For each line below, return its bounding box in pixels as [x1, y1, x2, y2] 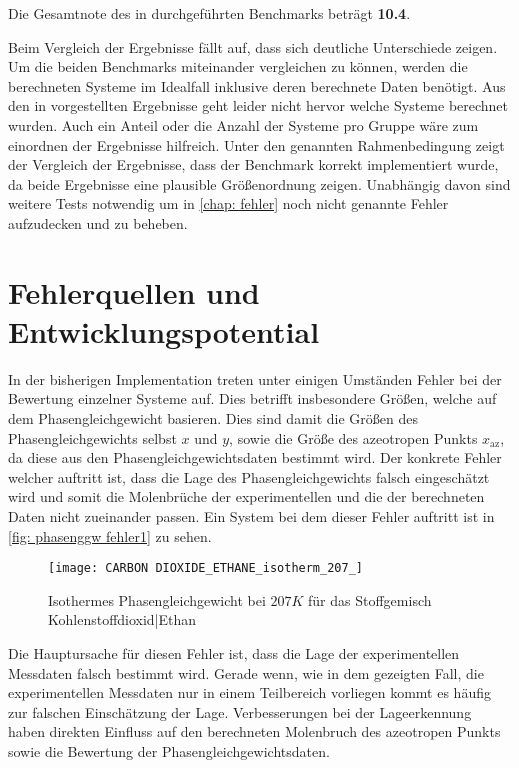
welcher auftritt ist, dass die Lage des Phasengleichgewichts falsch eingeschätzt [8, 466, 490, 487]
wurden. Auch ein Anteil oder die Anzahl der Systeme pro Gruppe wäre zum [8, 114, 479, 135]
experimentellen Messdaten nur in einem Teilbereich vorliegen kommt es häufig [8, 682, 491, 703]
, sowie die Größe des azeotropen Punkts [229, 427, 478, 448]
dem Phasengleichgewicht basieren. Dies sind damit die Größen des [8, 408, 419, 429]
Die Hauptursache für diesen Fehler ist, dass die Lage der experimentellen [8, 643, 460, 664]
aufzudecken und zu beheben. [8, 212, 188, 233]
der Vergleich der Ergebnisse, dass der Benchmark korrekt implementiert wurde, [8, 154, 499, 175]
